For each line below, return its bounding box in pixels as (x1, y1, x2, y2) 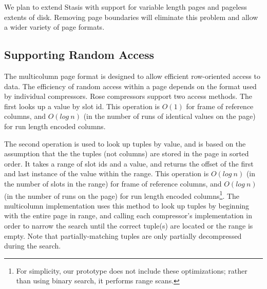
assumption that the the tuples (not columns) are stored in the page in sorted (4, 148, 249, 159)
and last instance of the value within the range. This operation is (4, 168, 209, 179)
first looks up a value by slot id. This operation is (4, 100, 160, 111)
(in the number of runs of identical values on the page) (83, 111, 256, 121)
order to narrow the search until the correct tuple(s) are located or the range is (4, 220, 253, 231)
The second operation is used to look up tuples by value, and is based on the (4, 138, 246, 149)
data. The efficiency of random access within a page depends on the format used (4, 80, 257, 91)
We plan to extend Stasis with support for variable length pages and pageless (4, 2, 247, 12)
